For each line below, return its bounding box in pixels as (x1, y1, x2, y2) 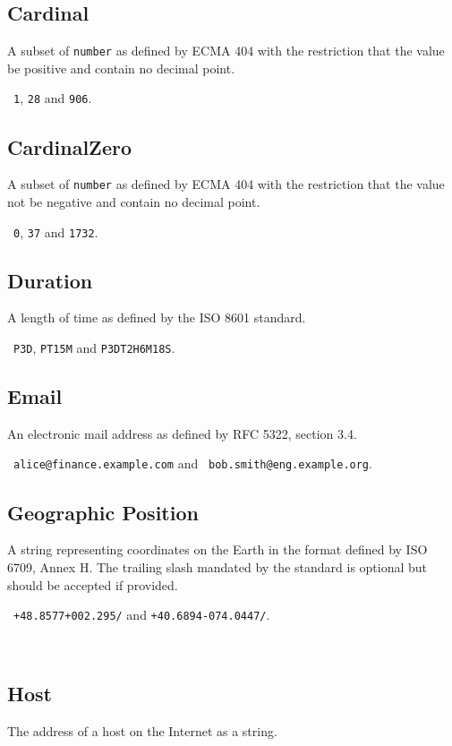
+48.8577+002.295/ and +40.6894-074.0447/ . (13, 605, 270, 624)
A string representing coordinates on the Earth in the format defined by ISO (7, 540, 428, 559)
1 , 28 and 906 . (13, 89, 92, 107)
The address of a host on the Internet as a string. (7, 721, 277, 740)
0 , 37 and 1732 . (13, 222, 98, 241)
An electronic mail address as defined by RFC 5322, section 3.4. (7, 424, 357, 442)
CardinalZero (7, 133, 132, 160)
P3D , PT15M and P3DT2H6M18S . (13, 339, 175, 357)
